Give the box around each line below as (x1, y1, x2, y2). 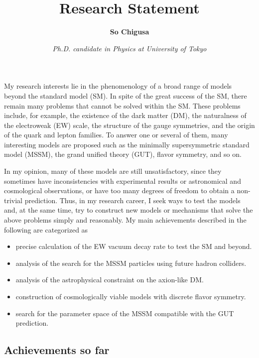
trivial (4, 195, 23, 205)
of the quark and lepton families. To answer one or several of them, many (4, 129, 228, 140)
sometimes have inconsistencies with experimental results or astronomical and (4, 175, 241, 186)
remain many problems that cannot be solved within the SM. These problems (4, 100, 241, 111)
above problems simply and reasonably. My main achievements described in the (4, 215, 247, 225)
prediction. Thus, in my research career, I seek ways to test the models (24, 195, 241, 205)
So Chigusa (110, 26, 149, 37)
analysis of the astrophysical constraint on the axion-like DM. (15, 274, 204, 285)
